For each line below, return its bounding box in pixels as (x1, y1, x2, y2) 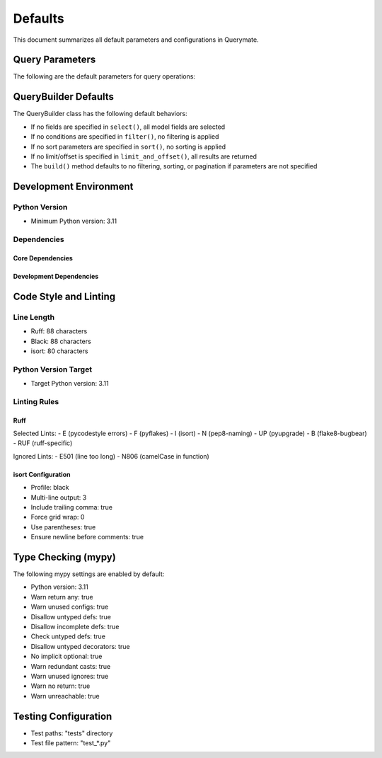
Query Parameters (13, 54, 96, 66)
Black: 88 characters (30, 337, 91, 345)
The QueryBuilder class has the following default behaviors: (13, 110, 187, 118)
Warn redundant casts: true (30, 662, 111, 670)
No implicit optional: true (30, 652, 103, 661)
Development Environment (13, 180, 134, 193)
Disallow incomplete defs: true (30, 623, 120, 631)
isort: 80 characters (30, 347, 88, 355)
